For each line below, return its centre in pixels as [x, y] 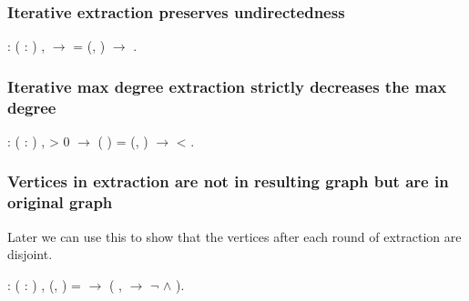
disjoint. [30, 254]
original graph [60, 202]
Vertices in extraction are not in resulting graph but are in [228, 181]
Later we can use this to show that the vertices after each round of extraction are [234, 236]
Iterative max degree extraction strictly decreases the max [227, 86]
